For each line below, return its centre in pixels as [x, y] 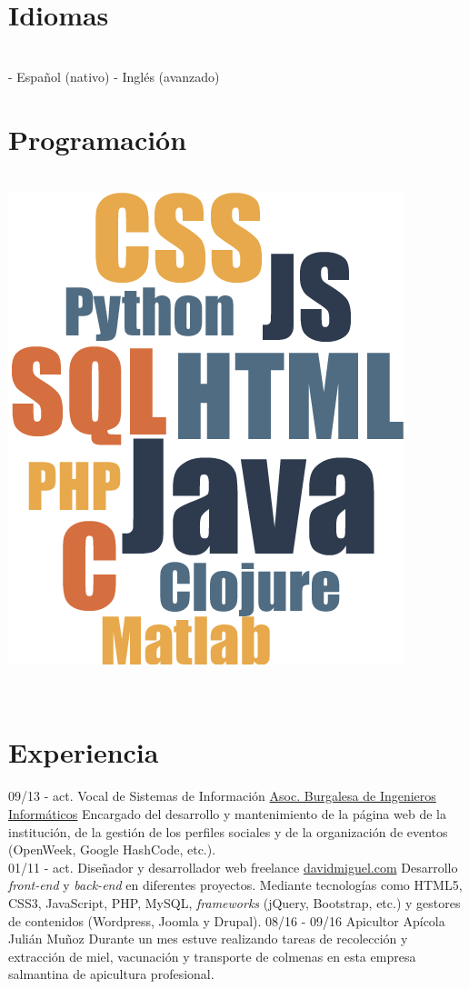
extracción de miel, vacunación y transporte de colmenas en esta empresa [212, 956]
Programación [98, 139]
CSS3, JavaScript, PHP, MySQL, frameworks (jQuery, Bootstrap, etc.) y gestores [234, 902]
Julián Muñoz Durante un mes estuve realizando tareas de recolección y [208, 939]
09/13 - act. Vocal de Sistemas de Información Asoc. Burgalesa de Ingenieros [222, 796]
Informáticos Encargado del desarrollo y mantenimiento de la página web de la [227, 813]
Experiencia [84, 752]
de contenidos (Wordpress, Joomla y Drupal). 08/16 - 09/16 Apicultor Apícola [227, 920]
